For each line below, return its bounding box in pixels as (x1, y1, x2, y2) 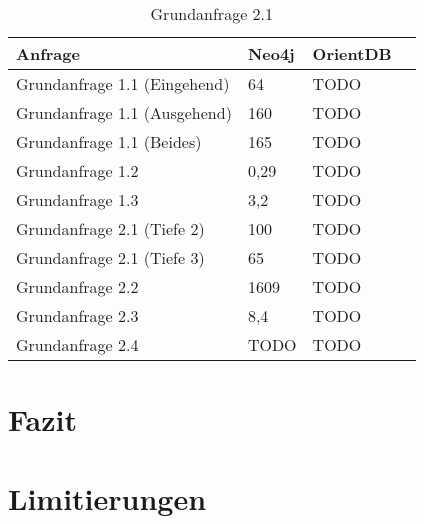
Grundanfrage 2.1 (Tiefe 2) (16, 217, 205, 240)
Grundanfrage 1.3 (16, 188, 139, 211)
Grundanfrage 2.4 (16, 333, 139, 356)
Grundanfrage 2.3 (16, 304, 139, 327)
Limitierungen (8, 477, 207, 518)
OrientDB (312, 42, 392, 65)
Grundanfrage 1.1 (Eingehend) (16, 72, 230, 95)
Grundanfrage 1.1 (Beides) (16, 130, 202, 153)
